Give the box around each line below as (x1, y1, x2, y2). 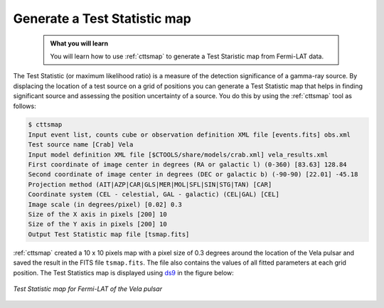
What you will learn (50, 39, 109, 48)
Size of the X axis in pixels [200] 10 (28, 211, 167, 218)
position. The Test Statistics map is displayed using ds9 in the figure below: (13, 268, 234, 277)
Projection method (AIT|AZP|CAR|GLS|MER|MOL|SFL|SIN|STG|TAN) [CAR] (28, 180, 272, 188)
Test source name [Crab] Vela (28, 141, 134, 149)
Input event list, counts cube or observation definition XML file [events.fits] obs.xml (28, 130, 351, 139)
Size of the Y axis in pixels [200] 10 (28, 221, 167, 228)
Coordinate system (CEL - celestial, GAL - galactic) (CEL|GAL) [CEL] (28, 191, 280, 198)
